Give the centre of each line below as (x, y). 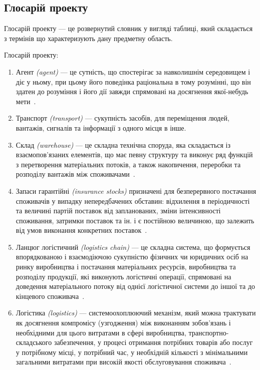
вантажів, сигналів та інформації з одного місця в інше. (101, 127)
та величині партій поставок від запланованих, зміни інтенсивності (118, 211)
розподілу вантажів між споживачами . (75, 174)
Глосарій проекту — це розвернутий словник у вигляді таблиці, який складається (128, 28)
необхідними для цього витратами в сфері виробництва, (101, 332)
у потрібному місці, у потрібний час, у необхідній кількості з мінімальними (132, 352)
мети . (26, 101)
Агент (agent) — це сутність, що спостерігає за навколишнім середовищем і (133, 71)
